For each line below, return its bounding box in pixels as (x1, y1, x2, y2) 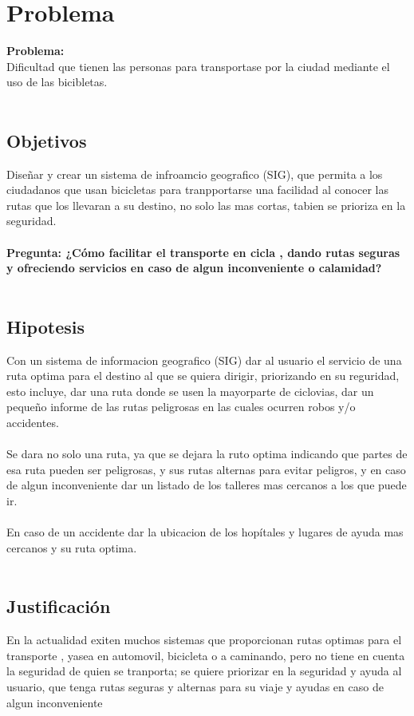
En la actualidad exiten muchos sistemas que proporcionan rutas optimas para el (6, 631, 402, 648)
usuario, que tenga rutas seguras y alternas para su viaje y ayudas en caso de (6, 678, 384, 694)
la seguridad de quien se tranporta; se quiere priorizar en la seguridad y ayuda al (6, 663, 402, 679)
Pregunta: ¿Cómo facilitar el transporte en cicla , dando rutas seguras (6, 243, 400, 260)
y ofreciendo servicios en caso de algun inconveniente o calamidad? (6, 259, 382, 276)
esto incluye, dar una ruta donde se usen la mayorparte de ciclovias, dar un (6, 382, 374, 399)
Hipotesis (6, 314, 85, 338)
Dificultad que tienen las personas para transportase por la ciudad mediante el (6, 57, 390, 74)
